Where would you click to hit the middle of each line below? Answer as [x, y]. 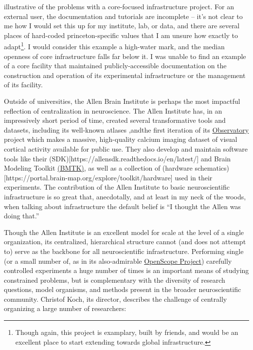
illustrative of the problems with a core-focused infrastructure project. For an [119, 6]
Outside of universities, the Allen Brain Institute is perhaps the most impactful [122, 101]
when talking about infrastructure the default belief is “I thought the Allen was [122, 206]
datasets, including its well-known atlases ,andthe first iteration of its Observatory [126, 129]
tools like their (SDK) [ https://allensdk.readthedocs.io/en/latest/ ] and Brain [117, 158]
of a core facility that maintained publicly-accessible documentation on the [115, 66]
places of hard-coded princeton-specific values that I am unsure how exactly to [121, 35]
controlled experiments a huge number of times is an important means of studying [126, 270]
